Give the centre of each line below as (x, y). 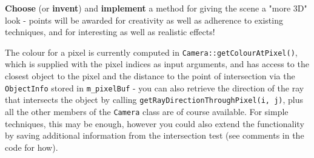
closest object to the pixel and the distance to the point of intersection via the (150, 76)
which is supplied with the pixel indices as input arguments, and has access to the (157, 64)
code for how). (32, 147)
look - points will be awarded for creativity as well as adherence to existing (144, 20)
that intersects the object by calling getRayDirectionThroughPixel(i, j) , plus (154, 100)
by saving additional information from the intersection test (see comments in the (155, 135)
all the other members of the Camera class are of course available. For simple (147, 111)
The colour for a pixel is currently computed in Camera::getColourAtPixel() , (151, 52)
